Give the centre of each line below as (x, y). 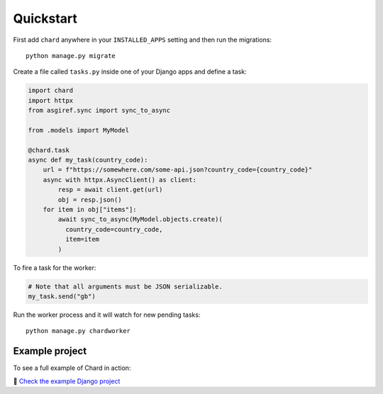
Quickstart (45, 18)
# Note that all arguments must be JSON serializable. (125, 286)
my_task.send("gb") (62, 296)
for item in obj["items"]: (90, 209)
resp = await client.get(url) (110, 190)
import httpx (51, 100)
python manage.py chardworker (78, 331)
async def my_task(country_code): (88, 160)
